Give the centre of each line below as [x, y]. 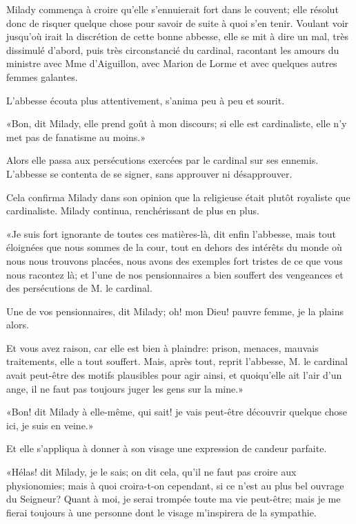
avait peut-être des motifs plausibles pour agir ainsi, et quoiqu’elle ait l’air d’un [174, 375]
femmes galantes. [42, 76]
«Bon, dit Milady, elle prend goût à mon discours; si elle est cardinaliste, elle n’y [177, 123]
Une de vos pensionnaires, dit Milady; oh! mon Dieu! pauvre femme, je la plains [175, 311]
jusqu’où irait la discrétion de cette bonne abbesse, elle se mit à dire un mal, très [178, 36]
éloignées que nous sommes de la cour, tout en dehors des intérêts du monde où [174, 247]
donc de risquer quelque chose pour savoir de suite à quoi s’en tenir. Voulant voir [178, 22]
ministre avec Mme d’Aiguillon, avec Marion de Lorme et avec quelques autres [172, 63]
